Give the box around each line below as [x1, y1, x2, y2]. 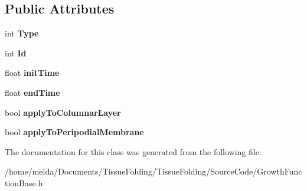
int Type [5, 27, 39, 39]
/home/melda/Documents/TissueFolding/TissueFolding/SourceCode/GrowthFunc [5, 165, 302, 177]
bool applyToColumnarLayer [5, 106, 121, 118]
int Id [5, 46, 27, 59]
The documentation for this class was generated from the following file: [5, 145, 262, 158]
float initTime [5, 66, 60, 79]
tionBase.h [5, 176, 43, 189]
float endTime [5, 86, 60, 98]
